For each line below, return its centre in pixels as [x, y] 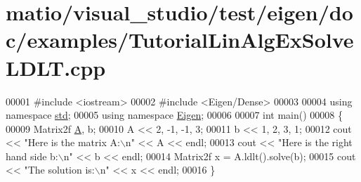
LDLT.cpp [56, 67]
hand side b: [32, 156]
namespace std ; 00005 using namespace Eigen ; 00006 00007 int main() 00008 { [175, 115]
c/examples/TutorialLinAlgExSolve [180, 40]
